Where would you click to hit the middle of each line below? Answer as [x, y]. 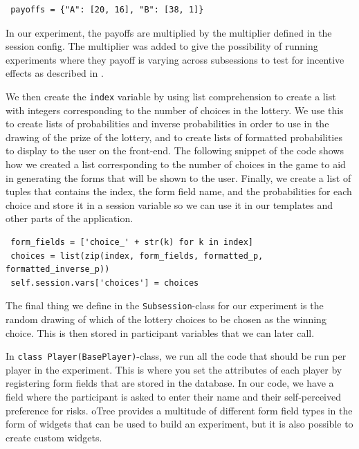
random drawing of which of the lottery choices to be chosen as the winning [166, 319]
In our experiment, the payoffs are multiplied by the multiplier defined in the [169, 32]
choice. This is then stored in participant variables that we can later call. [160, 332]
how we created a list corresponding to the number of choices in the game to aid [176, 164]
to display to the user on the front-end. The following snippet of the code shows [175, 150]
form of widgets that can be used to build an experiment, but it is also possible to [179, 424]
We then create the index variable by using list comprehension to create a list [171, 96]
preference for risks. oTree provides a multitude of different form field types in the [179, 410]
